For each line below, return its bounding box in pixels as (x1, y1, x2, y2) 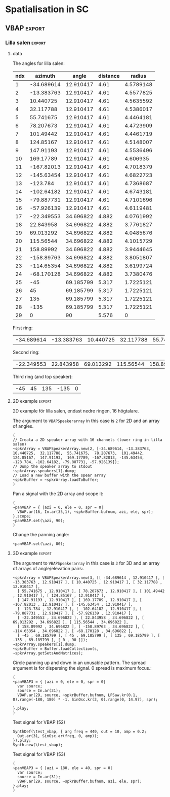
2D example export (12, 398, 52, 404)
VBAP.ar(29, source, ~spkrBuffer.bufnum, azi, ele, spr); (17, 779, 142, 784)
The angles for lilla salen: (12, 60, 65, 66)
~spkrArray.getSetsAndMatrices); (12, 650, 83, 655)
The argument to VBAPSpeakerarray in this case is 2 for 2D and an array (12, 418, 160, 424)
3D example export (12, 550, 52, 556)
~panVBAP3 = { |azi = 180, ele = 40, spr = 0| (12, 765, 113, 771)
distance (98, 72, 120, 79)
